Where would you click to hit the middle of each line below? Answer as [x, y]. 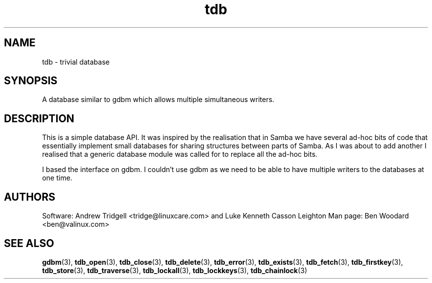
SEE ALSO [29, 243]
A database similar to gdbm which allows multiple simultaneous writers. [158, 100]
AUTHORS [30, 197]
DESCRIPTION [39, 118]
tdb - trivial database [76, 62]
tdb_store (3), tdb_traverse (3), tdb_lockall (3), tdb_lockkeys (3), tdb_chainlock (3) [175, 270]
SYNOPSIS [31, 81]
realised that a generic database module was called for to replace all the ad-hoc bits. [180, 154]
